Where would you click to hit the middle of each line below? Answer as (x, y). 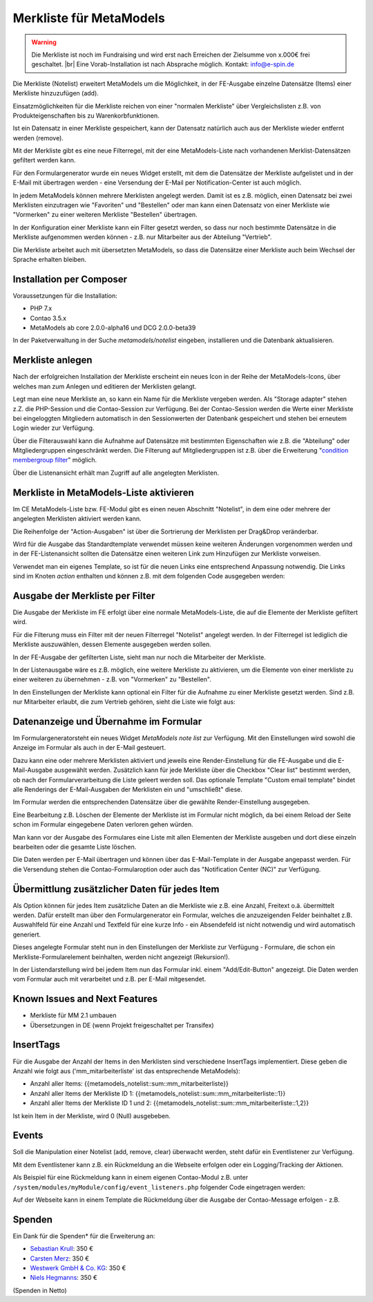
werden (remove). (38, 138)
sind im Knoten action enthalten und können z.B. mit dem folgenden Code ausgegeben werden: (149, 576)
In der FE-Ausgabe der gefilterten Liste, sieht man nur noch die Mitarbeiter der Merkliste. (139, 657)
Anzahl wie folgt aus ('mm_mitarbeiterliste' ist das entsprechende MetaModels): (126, 1070)
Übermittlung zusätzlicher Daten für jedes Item (116, 889)
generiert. (27, 934)
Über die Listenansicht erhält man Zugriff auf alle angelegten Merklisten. (116, 473)
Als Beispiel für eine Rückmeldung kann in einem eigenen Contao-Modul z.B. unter (131, 1178)
